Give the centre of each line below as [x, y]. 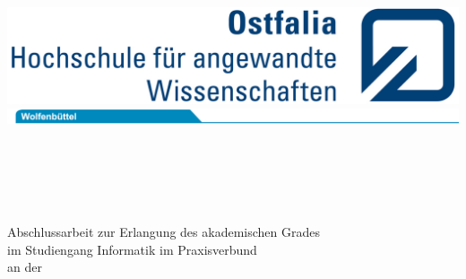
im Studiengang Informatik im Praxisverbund [132, 249]
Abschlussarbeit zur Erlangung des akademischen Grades [164, 232]
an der [25, 267]
